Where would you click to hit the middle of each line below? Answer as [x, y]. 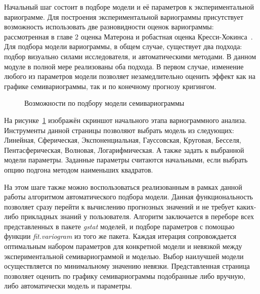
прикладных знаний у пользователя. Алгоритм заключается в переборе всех [137, 216]
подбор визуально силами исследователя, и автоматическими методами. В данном [130, 56]
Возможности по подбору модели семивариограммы [104, 103]
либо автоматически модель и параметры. [68, 286]
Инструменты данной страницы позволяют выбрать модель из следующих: [119, 130]
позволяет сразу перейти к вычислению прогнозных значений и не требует [119, 206]
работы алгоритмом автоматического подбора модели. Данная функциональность [128, 197]
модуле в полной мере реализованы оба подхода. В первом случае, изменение [124, 66]
